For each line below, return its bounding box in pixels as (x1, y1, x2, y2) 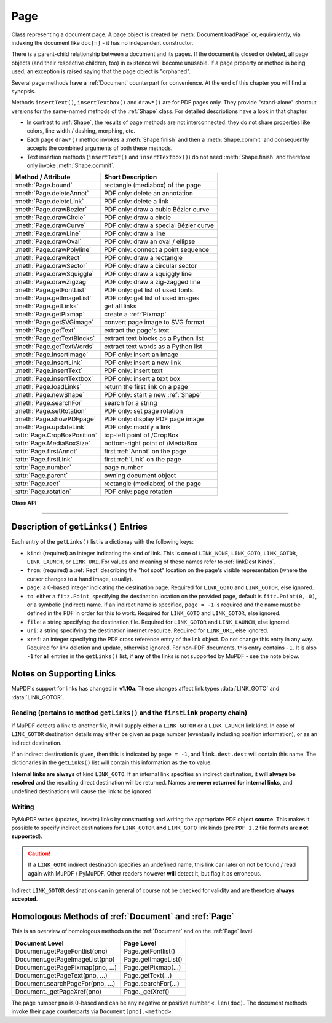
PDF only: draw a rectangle (103, 254, 183, 262)
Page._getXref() (124, 987, 170, 995)
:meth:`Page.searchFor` (15, 399, 83, 407)
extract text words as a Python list (103, 342, 203, 351)
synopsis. (11, 87, 36, 95)
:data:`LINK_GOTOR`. (11, 693, 65, 700)
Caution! (28, 850, 51, 857)
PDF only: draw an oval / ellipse (103, 237, 196, 246)
